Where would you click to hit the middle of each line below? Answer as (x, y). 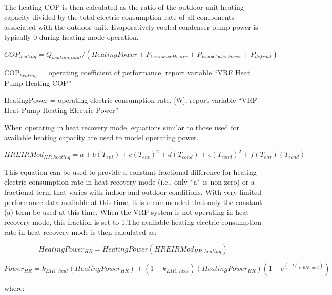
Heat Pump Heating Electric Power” (61, 110)
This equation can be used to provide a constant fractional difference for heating (130, 172)
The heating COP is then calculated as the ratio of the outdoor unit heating (124, 7)
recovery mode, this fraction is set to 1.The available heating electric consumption (133, 222)
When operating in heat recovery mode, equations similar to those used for (122, 127)
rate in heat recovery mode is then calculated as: (80, 232)
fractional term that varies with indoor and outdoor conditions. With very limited (133, 191)
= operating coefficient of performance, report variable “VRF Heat (146, 72)
